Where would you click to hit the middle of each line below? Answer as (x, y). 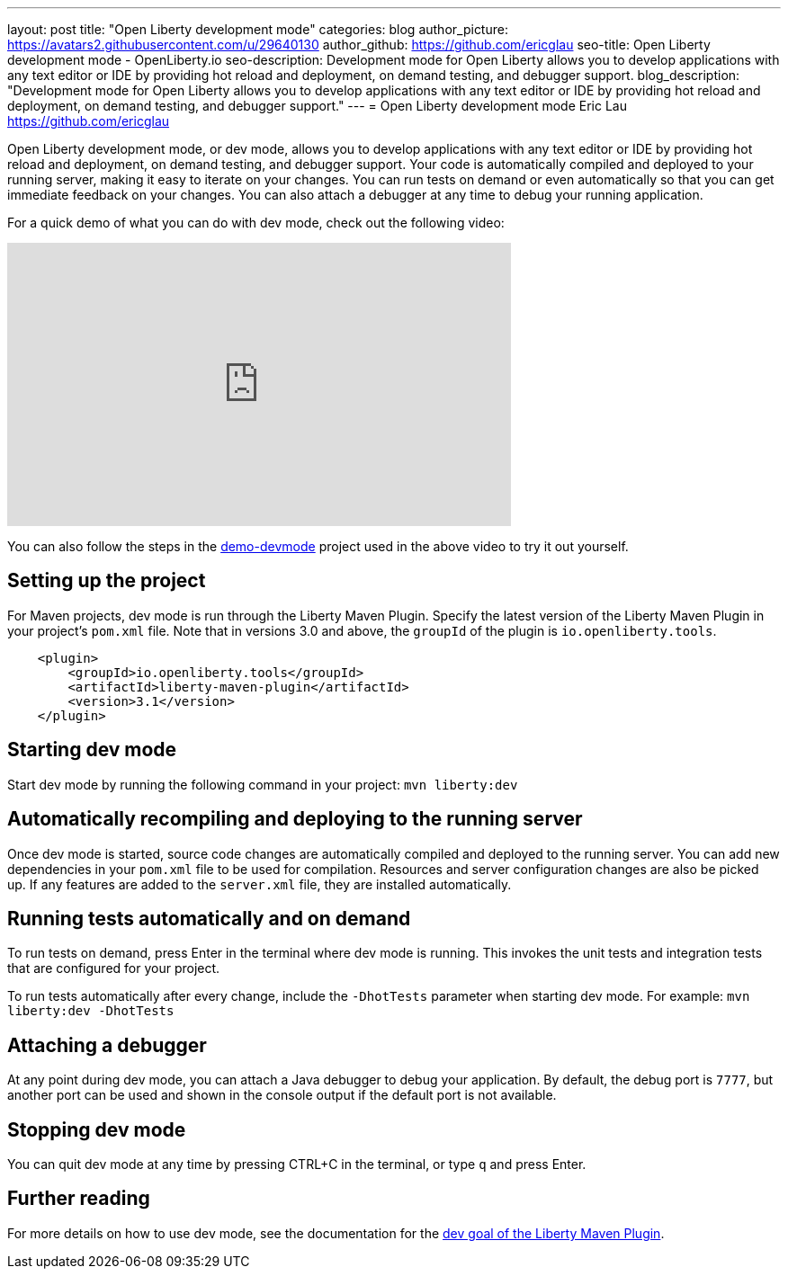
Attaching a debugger (107, 1045)
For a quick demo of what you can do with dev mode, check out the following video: (256, 223)
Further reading (79, 1199)
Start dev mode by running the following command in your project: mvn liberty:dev (263, 784)
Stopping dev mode (97, 1129)
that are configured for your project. (114, 968)
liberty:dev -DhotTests (91, 1011)
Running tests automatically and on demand (209, 918)
